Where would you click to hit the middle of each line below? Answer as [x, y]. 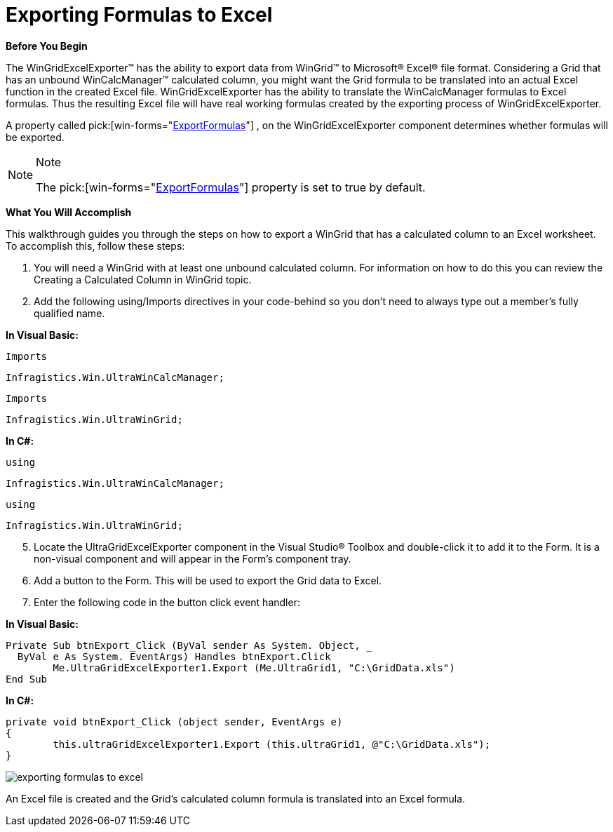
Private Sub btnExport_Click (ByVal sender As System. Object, [183, 645]
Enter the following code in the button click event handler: [167, 602]
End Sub [27, 679]
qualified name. [69, 313]
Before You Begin [47, 46]
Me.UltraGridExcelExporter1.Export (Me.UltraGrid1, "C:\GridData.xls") [254, 667]
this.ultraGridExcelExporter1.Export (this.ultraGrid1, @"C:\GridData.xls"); [272, 744]
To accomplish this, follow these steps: [95, 246]
